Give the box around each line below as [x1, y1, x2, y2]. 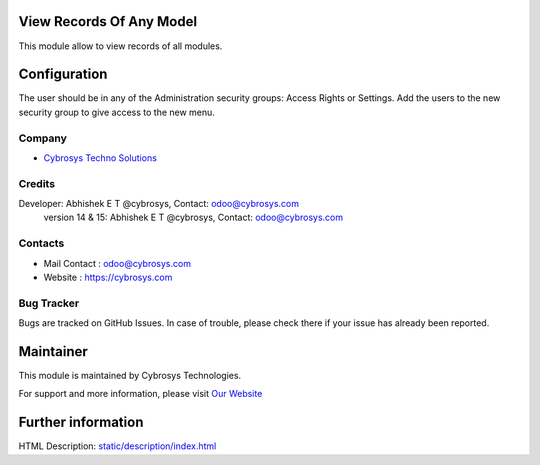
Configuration [18, 66, 108, 83]
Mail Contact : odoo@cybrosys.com [43, 257, 192, 269]
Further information [18, 414, 144, 431]
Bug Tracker [18, 296, 80, 310]
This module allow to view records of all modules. [18, 40, 223, 52]
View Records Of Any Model [18, 13, 198, 30]
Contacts [18, 236, 65, 250]
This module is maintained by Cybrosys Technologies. [18, 370, 242, 382]
